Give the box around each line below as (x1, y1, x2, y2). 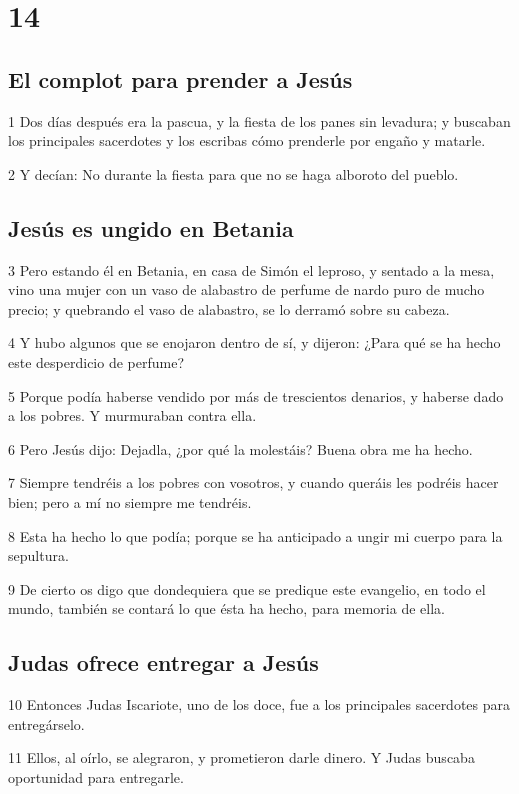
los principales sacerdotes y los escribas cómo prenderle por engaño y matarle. (8, 130, 486, 151)
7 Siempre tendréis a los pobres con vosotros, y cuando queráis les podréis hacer (8, 472, 499, 493)
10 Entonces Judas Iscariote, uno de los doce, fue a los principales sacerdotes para (8, 694, 511, 715)
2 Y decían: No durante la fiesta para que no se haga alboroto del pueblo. (8, 163, 459, 184)
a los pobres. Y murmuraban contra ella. (8, 405, 257, 426)
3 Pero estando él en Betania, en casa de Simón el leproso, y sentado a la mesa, (8, 259, 495, 280)
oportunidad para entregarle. (8, 766, 184, 787)
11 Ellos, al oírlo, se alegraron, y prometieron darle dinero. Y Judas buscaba (8, 747, 475, 768)
